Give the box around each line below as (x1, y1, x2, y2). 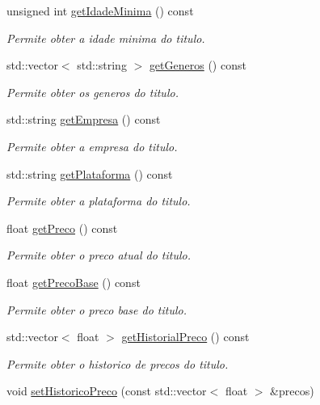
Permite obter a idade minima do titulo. (6, 29, 205, 46)
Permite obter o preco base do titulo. (6, 301, 187, 318)
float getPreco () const (6, 219, 118, 236)
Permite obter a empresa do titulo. (6, 137, 178, 154)
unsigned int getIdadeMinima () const (6, 2, 194, 19)
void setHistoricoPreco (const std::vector (6, 382, 207, 399)
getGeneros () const (149, 57, 246, 74)
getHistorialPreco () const (121, 328, 250, 345)
